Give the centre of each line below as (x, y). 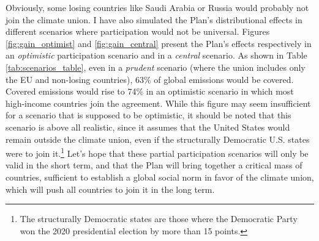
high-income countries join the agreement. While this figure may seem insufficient (158, 103)
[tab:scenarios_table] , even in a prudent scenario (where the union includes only (156, 67)
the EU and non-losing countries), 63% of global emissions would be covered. (150, 79)
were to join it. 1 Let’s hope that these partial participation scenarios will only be (157, 152)
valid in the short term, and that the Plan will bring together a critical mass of (154, 165)
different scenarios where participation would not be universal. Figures (138, 31)
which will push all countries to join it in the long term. (110, 189)
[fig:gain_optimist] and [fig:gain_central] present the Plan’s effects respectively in (159, 43)
